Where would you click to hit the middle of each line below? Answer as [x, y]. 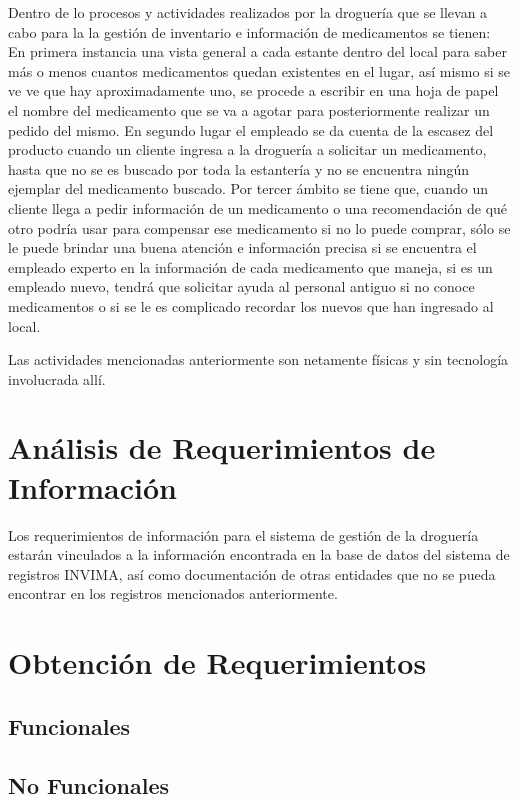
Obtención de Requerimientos [217, 662]
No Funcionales [89, 784]
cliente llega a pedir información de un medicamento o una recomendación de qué [258, 207]
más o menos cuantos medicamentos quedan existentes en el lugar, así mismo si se [259, 70]
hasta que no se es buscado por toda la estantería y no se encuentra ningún [239, 168]
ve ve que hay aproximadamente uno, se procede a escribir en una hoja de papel [253, 90]
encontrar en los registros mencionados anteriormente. [173, 593]
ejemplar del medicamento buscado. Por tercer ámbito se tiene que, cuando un [248, 188]
